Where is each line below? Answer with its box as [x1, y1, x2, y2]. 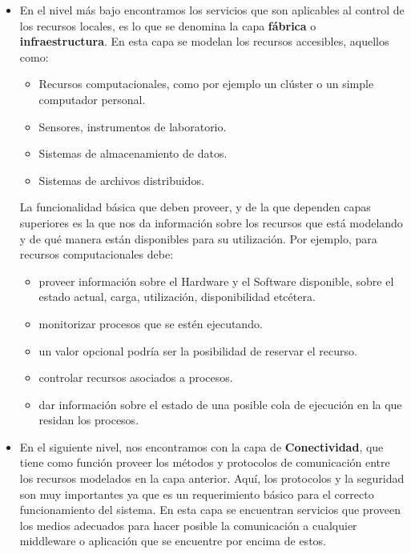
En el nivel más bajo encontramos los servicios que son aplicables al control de [19, 2, 405, 18]
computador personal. [38, 90, 146, 107]
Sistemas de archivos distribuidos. [38, 171, 204, 188]
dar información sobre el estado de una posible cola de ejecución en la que [38, 395, 402, 412]
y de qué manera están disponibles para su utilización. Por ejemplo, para [19, 230, 377, 247]
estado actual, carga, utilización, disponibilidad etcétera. [38, 288, 316, 305]
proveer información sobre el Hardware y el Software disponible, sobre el [38, 272, 394, 289]
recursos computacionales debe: [19, 246, 174, 263]
